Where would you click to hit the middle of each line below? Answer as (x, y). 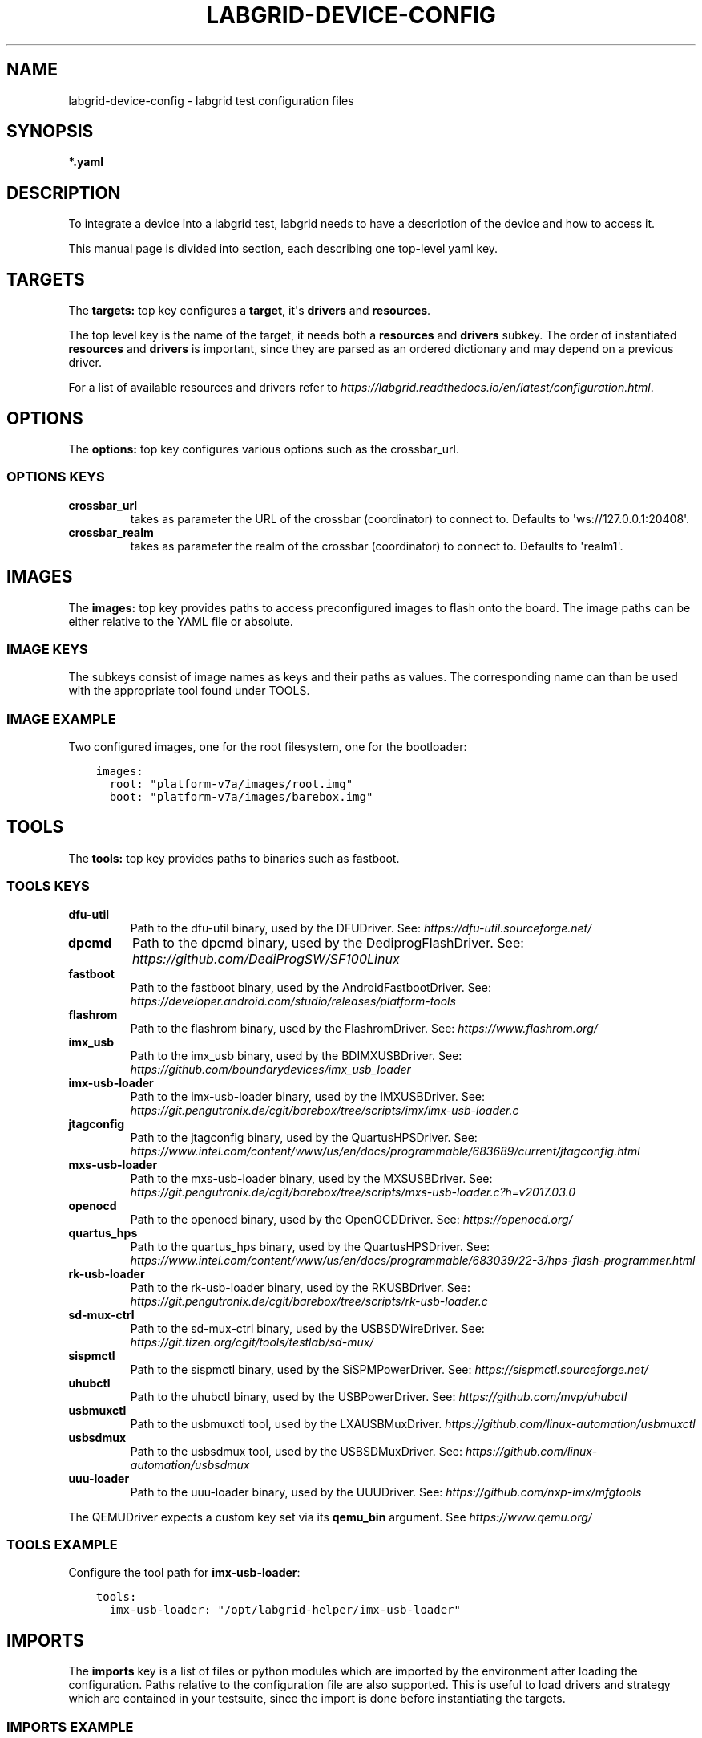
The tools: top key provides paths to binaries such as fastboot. (234, 858)
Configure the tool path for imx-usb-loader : (184, 1573)
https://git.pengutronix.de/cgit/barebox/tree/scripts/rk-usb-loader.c (309, 1301)
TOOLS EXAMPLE (62, 1545)
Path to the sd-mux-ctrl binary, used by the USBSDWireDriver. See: (307, 1328)
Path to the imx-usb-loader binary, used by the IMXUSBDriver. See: (308, 1096)
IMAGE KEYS (47, 649)
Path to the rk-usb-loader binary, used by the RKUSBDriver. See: (301, 1287)
